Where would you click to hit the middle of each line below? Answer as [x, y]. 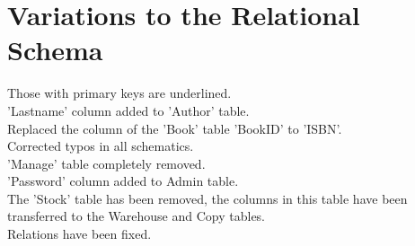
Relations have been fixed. [79, 234]
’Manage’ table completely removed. [106, 163]
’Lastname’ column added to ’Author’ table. [128, 110]
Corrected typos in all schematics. [101, 146]
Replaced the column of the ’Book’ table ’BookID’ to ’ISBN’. [175, 128]
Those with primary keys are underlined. [119, 93]
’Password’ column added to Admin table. [123, 181]
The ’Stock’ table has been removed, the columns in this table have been [207, 198]
